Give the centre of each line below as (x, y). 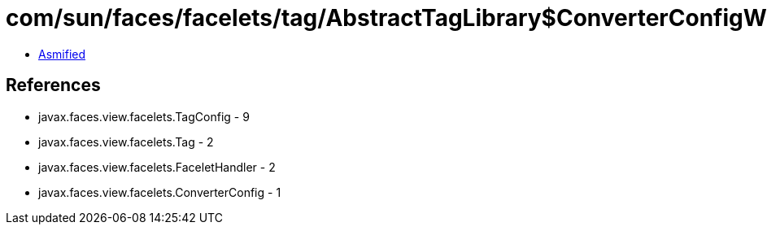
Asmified (62, 54)
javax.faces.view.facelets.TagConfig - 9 (144, 116)
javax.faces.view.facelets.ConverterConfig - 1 (160, 192)
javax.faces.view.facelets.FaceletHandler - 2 (157, 167)
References (53, 85)
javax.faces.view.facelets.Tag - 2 (126, 142)
